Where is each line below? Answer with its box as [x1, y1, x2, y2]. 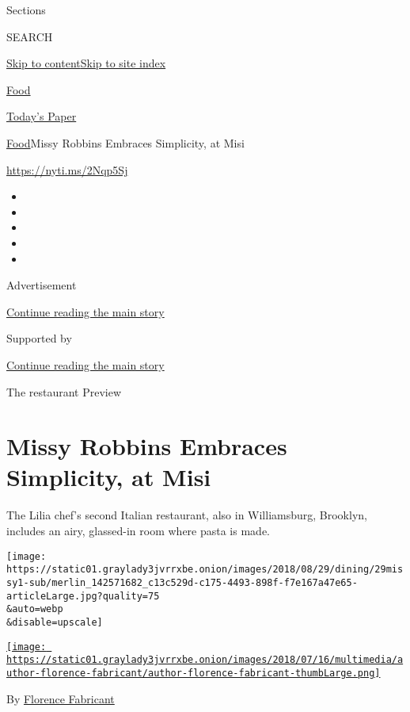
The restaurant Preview [6, 383, 122, 400]
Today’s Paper [6, 108, 77, 124]
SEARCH [6, 28, 53, 44]
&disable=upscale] [6, 616, 103, 628]
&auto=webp [6, 603, 63, 615]
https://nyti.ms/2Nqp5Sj [6, 161, 128, 178]
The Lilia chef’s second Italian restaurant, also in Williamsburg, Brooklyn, [6, 507, 367, 523]
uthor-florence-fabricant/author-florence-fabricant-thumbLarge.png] [6, 667, 381, 679]
